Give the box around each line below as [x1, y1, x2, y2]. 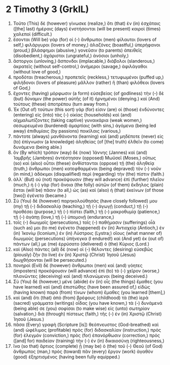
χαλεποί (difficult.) [13, 31, 52, 37]
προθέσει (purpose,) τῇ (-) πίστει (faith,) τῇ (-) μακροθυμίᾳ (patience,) [13, 209, 160, 215]
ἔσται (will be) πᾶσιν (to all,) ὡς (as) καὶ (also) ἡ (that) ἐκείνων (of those [13, 187, 164, 193]
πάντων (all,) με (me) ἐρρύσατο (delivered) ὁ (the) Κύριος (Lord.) [13, 240, 150, 247]
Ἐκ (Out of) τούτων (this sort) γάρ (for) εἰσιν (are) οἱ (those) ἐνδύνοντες [13, 106, 165, 112]
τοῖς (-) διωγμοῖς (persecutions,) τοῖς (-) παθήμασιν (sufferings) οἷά [13, 219, 156, 225]
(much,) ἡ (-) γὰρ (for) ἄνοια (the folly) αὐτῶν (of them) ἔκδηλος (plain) [13, 181, 164, 188]
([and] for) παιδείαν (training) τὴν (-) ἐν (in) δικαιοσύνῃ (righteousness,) [13, 338, 165, 344]
